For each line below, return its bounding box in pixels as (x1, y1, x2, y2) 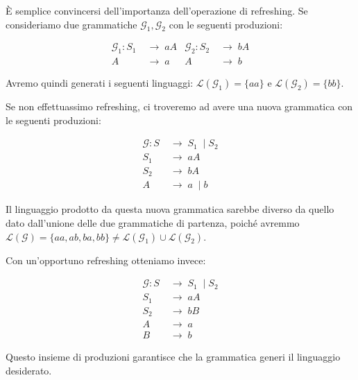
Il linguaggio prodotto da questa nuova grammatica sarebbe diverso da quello (6, 202, 334, 216)
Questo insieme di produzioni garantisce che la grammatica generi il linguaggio (6, 349, 341, 364)
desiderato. (6, 363, 52, 377)
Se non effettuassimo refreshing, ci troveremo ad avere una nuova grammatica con (6, 99, 353, 114)
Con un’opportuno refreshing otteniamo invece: (6, 252, 206, 267)
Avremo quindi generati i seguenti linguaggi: (6, 76, 194, 90)
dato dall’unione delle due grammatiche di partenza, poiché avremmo (6, 216, 300, 230)
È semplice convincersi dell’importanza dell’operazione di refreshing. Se (6, 3, 308, 17)
